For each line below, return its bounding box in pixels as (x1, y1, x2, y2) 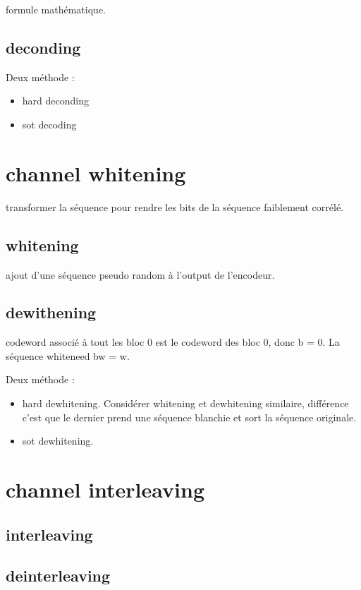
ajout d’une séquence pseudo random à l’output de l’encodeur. (6, 267, 275, 282)
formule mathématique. (6, 2, 106, 16)
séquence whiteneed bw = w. (6, 348, 130, 363)
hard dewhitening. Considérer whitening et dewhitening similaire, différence (22, 396, 349, 411)
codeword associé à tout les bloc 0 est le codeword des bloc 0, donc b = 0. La (6, 335, 340, 349)
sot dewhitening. (22, 433, 94, 448)
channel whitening (6, 158, 186, 187)
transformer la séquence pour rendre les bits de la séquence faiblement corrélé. (6, 199, 343, 214)
